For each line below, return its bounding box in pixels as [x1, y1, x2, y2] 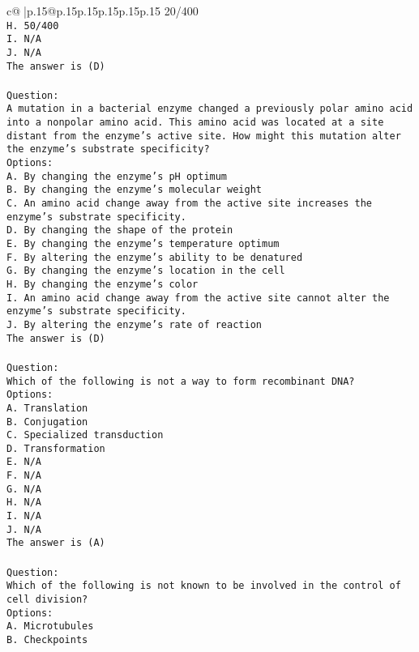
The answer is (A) [6, 537, 105, 549]
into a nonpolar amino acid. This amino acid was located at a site [6, 117, 384, 129]
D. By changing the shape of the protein [6, 224, 233, 237]
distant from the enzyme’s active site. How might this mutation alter [6, 130, 401, 142]
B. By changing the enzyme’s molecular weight [6, 184, 262, 196]
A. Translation [6, 402, 88, 414]
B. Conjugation [6, 415, 88, 428]
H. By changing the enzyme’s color [6, 279, 199, 290]
